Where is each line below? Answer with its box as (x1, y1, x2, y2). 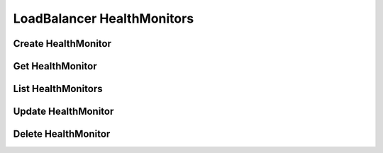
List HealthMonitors (13, 83, 103, 95)
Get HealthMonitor (13, 60, 97, 72)
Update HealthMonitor (13, 106, 114, 118)
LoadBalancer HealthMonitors (13, 11, 194, 26)
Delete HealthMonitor (13, 128, 111, 140)
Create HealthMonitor (13, 38, 111, 50)
